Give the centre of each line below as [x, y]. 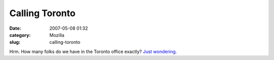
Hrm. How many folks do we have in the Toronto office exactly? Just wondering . [93, 51]
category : [20, 35]
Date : [15, 28]
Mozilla [57, 35]
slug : [15, 42]
